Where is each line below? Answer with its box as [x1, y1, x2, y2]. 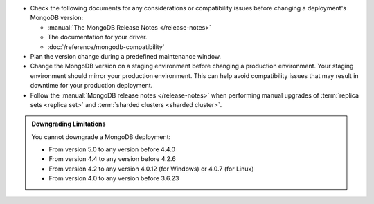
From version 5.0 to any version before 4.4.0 [48, 145, 176, 154]
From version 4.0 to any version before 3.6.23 [48, 174, 179, 183]
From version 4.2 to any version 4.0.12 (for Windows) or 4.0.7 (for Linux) [48, 165, 254, 173]
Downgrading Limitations [31, 120, 106, 128]
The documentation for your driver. [47, 33, 148, 41]
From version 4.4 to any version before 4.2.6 [48, 155, 176, 163]
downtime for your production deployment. [30, 82, 153, 90]
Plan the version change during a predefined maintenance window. [30, 52, 222, 60]
